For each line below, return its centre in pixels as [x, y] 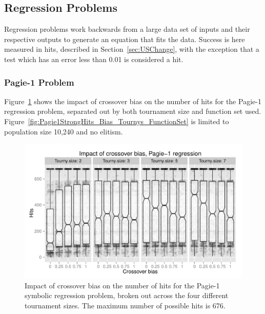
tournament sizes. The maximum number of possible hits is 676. [125, 306]
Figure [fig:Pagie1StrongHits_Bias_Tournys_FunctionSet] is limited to [117, 121]
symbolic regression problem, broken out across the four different [127, 295]
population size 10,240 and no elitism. [64, 131]
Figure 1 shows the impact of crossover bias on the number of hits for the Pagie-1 [133, 101]
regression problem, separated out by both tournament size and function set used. [133, 111]
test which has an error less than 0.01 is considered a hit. [94, 59]
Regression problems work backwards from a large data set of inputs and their [127, 29]
